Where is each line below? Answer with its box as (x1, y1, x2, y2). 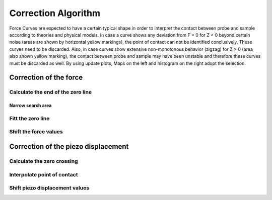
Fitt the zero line (9, 115, 50, 122)
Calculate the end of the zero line (9, 88, 92, 95)
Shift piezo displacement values (9, 184, 90, 191)
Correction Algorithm (9, 8, 101, 19)
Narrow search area (9, 103, 52, 109)
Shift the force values (9, 128, 63, 135)
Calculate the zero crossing (9, 157, 78, 164)
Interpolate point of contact (9, 171, 78, 178)
